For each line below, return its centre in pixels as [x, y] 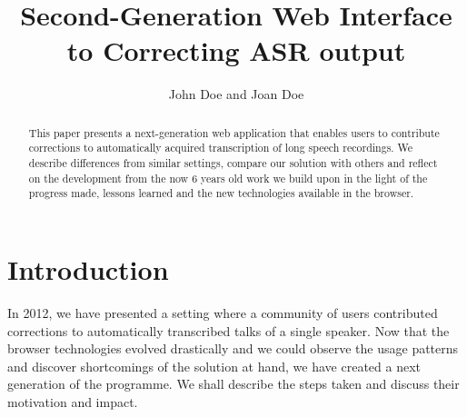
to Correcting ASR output [236, 50]
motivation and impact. [73, 401]
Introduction [88, 268]
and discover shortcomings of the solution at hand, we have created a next [214, 366]
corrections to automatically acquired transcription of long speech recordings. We [221, 148]
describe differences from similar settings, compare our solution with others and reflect [233, 163]
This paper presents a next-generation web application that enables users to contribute [234, 132]
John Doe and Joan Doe [236, 94]
